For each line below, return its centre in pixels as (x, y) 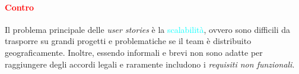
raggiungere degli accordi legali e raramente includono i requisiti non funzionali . (150, 64)
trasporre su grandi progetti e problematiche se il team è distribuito (128, 41)
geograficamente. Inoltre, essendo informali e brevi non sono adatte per (134, 52)
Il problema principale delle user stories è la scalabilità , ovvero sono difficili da (148, 29)
